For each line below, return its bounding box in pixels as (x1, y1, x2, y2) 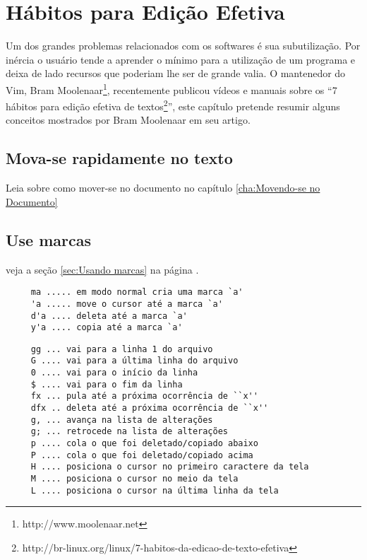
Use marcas (6, 228, 92, 250)
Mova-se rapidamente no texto (6, 147, 233, 169)
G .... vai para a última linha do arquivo (30, 356, 239, 366)
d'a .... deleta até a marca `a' (30, 310, 188, 321)
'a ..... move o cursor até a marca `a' (30, 298, 223, 309)
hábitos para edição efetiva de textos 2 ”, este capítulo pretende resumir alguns (6, 97, 340, 113)
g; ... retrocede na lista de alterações (30, 426, 228, 437)
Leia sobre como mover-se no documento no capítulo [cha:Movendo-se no (6, 180, 320, 195)
